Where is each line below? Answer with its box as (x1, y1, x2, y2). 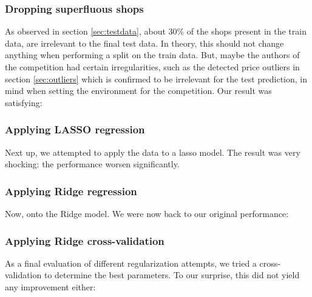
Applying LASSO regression (5, 122, 145, 137)
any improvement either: (5, 281, 96, 293)
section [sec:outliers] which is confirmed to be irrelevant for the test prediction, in (5, 72, 307, 85)
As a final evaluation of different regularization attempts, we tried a (5, 256, 257, 269)
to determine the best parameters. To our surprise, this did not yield (44, 269, 300, 281)
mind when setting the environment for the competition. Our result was (5, 84, 272, 97)
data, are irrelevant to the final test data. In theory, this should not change (5, 36, 284, 49)
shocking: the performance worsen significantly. (5, 158, 180, 170)
